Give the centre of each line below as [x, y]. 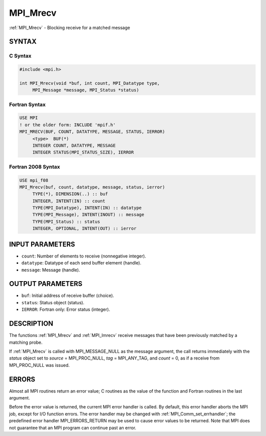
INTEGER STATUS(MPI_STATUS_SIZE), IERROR [83, 152]
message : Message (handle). [51, 270]
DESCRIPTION [31, 324]
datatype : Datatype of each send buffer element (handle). [81, 263]
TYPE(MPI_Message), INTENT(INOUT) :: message [88, 215]
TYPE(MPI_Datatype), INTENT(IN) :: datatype [87, 208]
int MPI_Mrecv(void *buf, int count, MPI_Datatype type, [90, 83]
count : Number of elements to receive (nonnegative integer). [84, 256]
